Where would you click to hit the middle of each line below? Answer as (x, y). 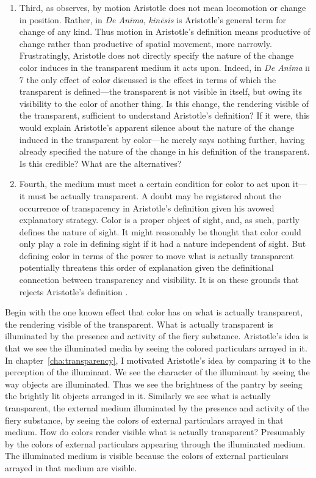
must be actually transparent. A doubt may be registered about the (154, 195)
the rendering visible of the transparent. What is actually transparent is (139, 324)
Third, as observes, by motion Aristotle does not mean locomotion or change (163, 7)
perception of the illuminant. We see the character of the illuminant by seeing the (157, 372)
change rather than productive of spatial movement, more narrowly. (145, 43)
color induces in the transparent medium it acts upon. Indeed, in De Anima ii (164, 67)
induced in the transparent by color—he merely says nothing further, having (162, 139)
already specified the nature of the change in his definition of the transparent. (164, 151)
